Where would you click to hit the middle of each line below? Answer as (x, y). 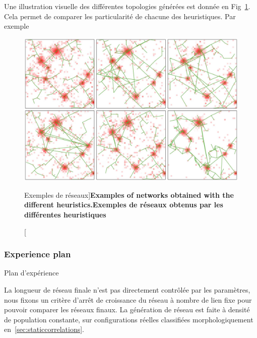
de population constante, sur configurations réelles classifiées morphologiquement (129, 319)
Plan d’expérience (31, 273)
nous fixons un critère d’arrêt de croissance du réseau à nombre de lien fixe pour (128, 299)
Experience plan (38, 254)
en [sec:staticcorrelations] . (44, 329)
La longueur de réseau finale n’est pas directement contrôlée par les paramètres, (127, 289)
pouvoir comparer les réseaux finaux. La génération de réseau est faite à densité (127, 309)
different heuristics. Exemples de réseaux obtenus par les (124, 205)
